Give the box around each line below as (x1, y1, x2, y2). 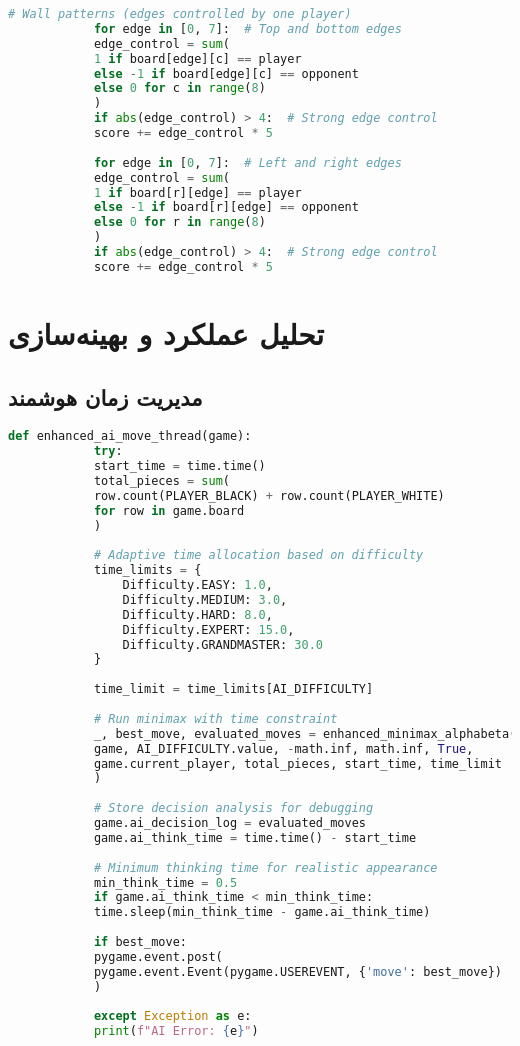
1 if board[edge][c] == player (93, 51, 302, 66)
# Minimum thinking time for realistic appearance (93, 860, 438, 875)
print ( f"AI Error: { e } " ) (93, 1024, 259, 1039)
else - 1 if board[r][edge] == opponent (93, 200, 359, 215)
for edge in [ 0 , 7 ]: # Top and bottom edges (93, 21, 402, 36)
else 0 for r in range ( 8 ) (93, 215, 266, 230)
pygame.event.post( (93, 949, 223, 964)
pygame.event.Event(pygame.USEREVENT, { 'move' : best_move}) (93, 964, 502, 979)
